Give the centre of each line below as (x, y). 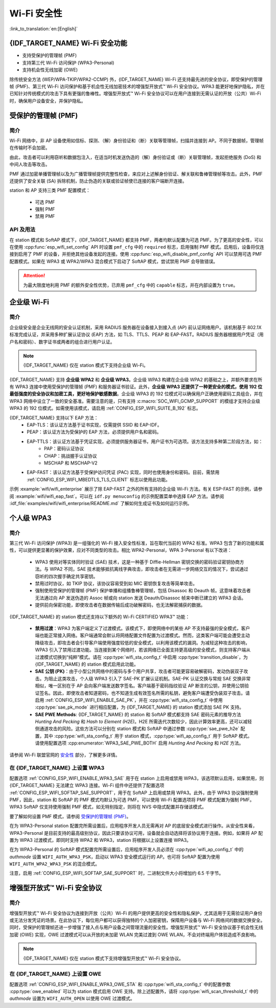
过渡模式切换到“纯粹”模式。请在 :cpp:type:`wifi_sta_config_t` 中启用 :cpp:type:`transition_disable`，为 (141, 657)
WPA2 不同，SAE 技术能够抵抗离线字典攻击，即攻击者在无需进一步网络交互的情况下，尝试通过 (149, 569)
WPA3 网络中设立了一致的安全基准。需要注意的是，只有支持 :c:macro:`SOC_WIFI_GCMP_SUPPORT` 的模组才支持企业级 (135, 401)
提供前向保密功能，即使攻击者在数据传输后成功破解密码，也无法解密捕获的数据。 (120, 605)
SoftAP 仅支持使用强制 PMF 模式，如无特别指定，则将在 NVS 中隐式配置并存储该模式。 (115, 807)
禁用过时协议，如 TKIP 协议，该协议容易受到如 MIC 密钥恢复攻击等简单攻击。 (116, 583)
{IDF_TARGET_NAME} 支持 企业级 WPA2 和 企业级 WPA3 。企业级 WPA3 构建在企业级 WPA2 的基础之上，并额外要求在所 (136, 379)
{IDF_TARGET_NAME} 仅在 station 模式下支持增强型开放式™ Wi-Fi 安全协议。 (103, 958)
